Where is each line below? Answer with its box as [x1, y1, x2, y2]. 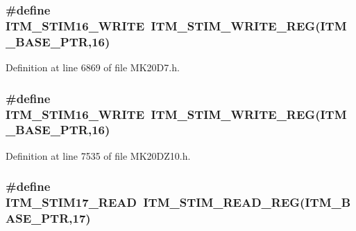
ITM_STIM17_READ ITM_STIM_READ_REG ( [6, 194, 305, 211]
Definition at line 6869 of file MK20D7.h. [6, 60, 180, 75]
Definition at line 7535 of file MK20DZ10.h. [6, 148, 191, 163]
